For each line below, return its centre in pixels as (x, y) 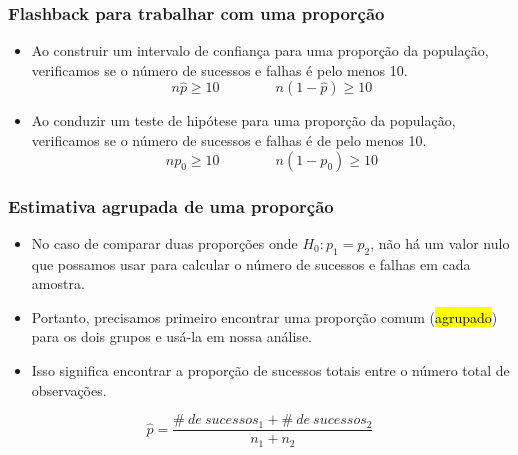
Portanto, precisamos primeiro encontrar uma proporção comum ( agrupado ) (264, 316)
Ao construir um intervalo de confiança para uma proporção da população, (260, 50)
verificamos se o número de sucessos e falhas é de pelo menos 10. (229, 140)
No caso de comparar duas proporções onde (164, 242)
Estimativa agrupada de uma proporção (171, 205)
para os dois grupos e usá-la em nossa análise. (171, 336)
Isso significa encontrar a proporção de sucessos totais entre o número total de (270, 369)
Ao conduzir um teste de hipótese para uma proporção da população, (243, 120)
